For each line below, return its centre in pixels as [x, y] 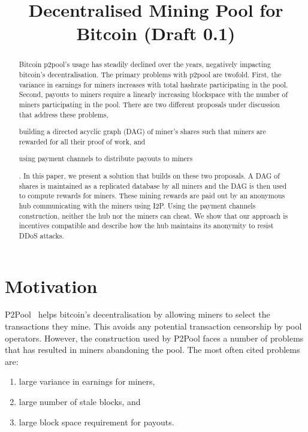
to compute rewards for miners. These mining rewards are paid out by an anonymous [152, 196]
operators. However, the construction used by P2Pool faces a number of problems [154, 338]
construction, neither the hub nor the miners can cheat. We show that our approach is [153, 215]
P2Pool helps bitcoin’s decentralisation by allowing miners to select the [138, 314]
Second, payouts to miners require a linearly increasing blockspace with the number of [153, 94]
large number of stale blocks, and [80, 402]
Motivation [51, 286]
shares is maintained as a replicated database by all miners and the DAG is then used [153, 185]
